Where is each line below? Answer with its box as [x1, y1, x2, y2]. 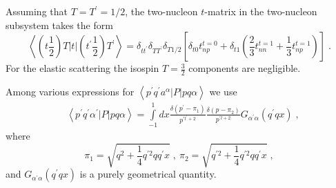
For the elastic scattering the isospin [6, 61, 159, 75]
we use [209, 84, 237, 99]
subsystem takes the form [6, 17, 113, 32]
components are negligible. [188, 61, 301, 75]
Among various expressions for [6, 84, 135, 99]
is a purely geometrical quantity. [79, 167, 217, 181]
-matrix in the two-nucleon [204, 4, 317, 18]
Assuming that [6, 4, 68, 18]
